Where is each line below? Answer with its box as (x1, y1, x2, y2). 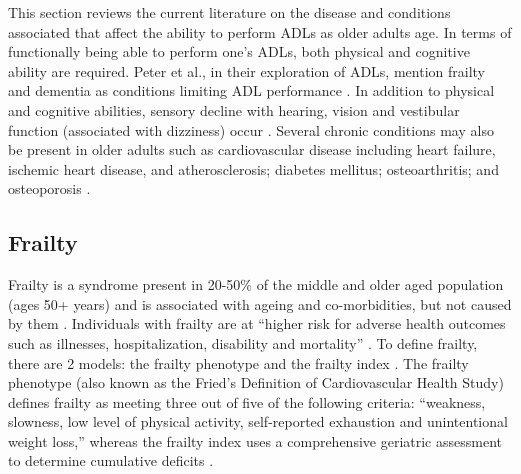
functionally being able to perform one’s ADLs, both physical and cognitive (8, 41, 470, 62)
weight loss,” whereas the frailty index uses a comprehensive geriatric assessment (8, 430, 502, 451)
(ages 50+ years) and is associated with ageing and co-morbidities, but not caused (8, 293, 512, 314)
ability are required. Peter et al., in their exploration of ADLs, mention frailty (8, 60, 485, 81)
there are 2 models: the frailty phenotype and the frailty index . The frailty (8, 352, 469, 373)
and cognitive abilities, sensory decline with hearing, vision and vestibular (8, 99, 460, 120)
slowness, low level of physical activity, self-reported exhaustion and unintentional (8, 411, 508, 432)
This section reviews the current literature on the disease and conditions (8, 2, 451, 22)
